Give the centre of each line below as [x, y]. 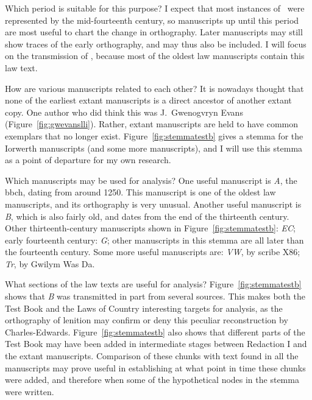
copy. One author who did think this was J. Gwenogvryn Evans [124, 112]
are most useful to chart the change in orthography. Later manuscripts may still [154, 32]
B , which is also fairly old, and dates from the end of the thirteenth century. [147, 216]
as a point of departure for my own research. [88, 160]
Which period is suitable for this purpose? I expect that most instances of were [155, 8]
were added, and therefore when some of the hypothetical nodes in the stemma [152, 380]
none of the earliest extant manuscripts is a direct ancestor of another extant [148, 100]
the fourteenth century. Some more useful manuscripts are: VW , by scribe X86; [153, 252]
